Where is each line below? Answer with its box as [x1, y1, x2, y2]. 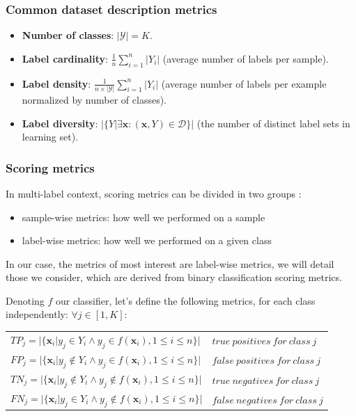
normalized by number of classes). [22, 92, 167, 106]
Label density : [22, 76, 91, 90]
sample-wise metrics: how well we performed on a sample [22, 209, 265, 224]
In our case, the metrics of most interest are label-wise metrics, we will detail [6, 256, 334, 271]
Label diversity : [22, 115, 98, 130]
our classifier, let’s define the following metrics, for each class [56, 293, 316, 307]
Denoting [6, 293, 45, 307]
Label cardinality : [22, 51, 108, 65]
